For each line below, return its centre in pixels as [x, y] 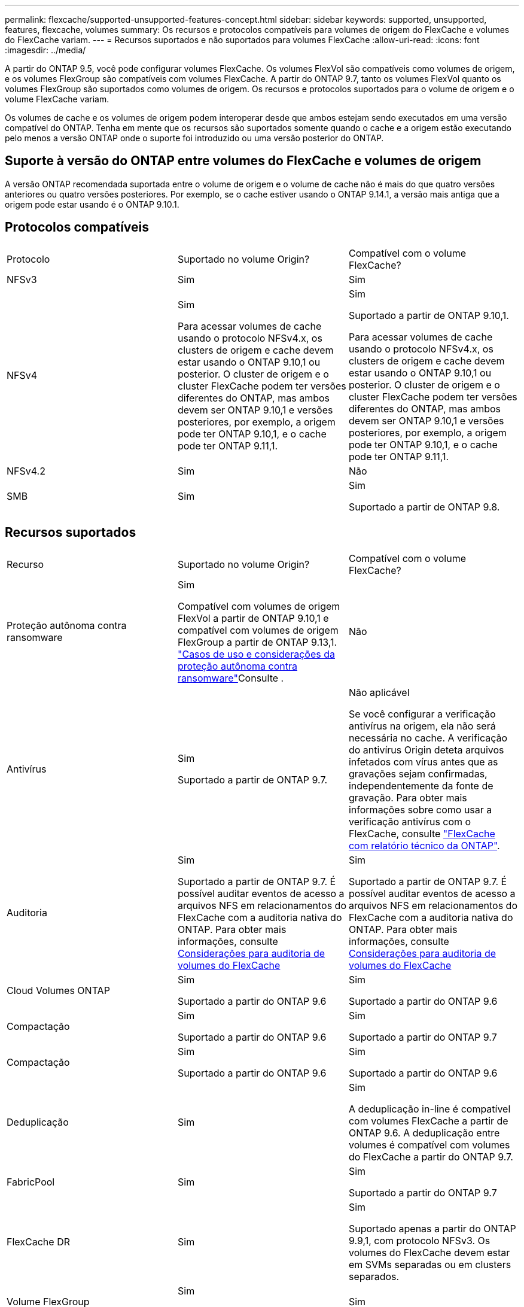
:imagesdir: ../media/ [45, 50]
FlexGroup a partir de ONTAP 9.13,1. [257, 642]
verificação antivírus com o [410, 821]
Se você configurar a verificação [422, 714]
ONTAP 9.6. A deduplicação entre [424, 1133]
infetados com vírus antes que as [423, 762]
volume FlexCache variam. [57, 99]
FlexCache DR [38, 1241]
